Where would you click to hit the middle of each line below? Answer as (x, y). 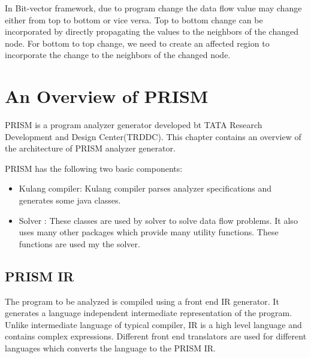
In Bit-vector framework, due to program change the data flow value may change (153, 8)
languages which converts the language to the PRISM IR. (110, 348)
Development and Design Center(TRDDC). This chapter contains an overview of (153, 136)
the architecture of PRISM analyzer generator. (90, 148)
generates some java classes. (70, 200)
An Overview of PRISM (107, 96)
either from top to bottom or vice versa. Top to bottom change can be (134, 19)
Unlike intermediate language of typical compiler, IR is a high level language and (153, 324)
